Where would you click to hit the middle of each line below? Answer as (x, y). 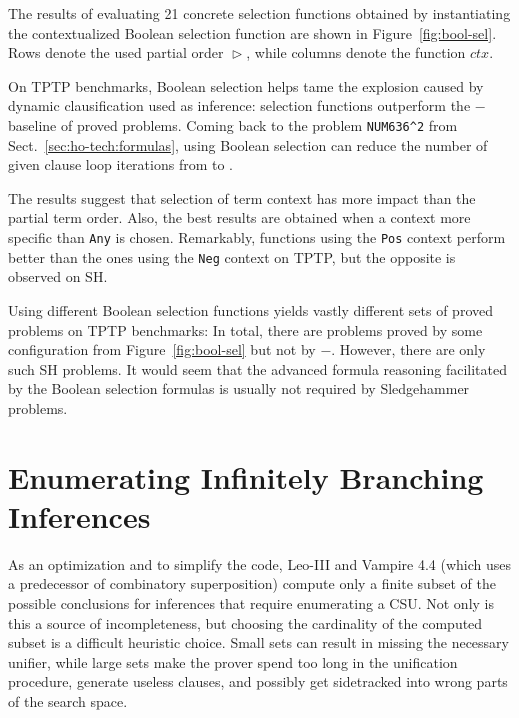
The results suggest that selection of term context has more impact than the (242, 197)
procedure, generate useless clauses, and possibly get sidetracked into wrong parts (258, 681)
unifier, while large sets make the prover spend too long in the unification (233, 661)
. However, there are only (408, 349)
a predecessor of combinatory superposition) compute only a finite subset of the (252, 583)
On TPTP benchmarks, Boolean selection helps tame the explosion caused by (246, 85)
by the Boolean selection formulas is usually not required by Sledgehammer (239, 388)
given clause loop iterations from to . (121, 164)
